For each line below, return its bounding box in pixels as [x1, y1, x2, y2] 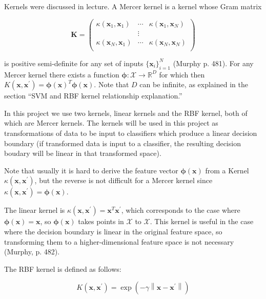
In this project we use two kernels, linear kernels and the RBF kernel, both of [4, 107, 248, 118]
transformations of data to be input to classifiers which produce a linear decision [4, 127, 257, 138]
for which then [159, 69, 205, 79]
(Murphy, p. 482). [4, 246, 60, 257]
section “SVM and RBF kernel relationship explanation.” [4, 90, 182, 101]
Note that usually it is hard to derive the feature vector [4, 165, 178, 175]
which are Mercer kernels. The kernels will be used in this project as [4, 117, 218, 128]
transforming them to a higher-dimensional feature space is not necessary [4, 236, 234, 247]
